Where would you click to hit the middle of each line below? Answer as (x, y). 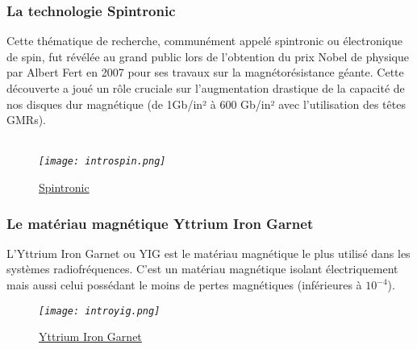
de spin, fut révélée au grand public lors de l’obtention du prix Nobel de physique (208, 56)
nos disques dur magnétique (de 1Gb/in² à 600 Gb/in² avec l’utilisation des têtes (206, 104)
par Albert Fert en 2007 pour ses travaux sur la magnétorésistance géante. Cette (205, 72)
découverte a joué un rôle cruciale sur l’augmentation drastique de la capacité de (206, 88)
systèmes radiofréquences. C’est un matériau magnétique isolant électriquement (202, 269)
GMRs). (26, 120)
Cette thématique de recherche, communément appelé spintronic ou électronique (204, 41)
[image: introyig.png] (100, 311)
